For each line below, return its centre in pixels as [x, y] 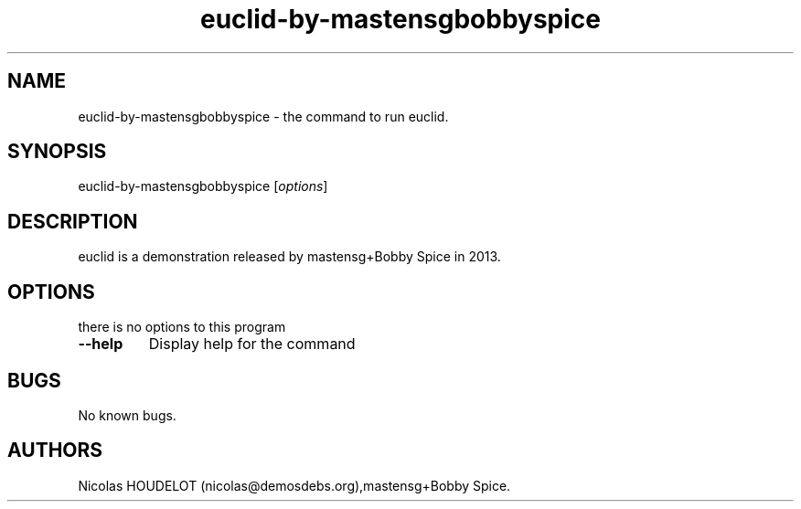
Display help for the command [252, 344]
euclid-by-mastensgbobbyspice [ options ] [203, 186]
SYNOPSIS [57, 152]
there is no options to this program [182, 327]
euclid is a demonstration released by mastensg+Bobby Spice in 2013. [289, 257]
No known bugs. [127, 415]
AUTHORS [55, 451]
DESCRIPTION [73, 221]
